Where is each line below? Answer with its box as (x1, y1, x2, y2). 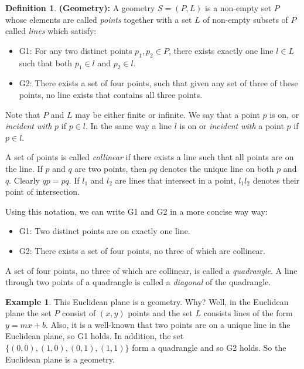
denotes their (252, 174, 300, 186)
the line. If (5, 162, 43, 174)
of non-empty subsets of (203, 13, 288, 25)
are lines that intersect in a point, (115, 174, 236, 186)
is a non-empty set (205, 2, 272, 13)
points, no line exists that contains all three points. (19, 88, 203, 100)
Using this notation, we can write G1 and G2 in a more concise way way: (5, 205, 268, 217)
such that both (19, 56, 73, 69)
